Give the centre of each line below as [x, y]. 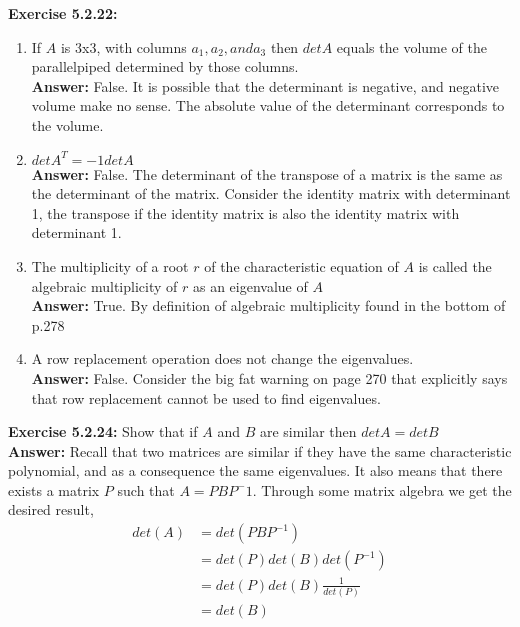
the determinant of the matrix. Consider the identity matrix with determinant [271, 193]
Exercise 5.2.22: [63, 13]
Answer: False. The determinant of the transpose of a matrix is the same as [267, 173]
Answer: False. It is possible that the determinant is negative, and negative [265, 85]
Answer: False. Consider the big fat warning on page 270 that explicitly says [269, 377]
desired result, [51, 509]
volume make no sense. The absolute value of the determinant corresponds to [268, 105]
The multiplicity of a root [110, 265]
